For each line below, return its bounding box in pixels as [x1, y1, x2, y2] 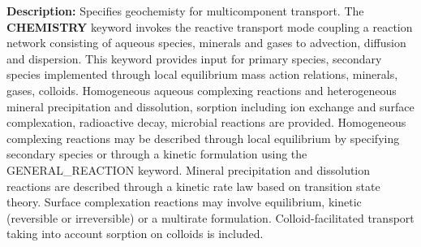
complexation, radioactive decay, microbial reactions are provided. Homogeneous [6, 114, 406, 131]
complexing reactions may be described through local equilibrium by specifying [6, 129, 400, 146]
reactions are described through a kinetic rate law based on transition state [6, 177, 380, 194]
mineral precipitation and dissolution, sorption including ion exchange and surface [6, 97, 415, 115]
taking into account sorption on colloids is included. [6, 225, 264, 242]
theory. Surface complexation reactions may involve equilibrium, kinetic [6, 193, 362, 210]
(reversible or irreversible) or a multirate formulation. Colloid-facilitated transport [6, 209, 415, 226]
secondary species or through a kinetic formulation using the [6, 145, 307, 162]
